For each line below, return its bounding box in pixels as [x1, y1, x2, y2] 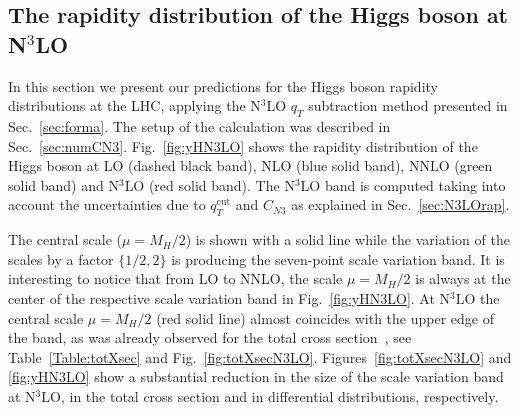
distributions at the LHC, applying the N [8, 95, 261, 116]
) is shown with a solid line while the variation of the [185, 229, 510, 250]
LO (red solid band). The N [124, 174, 295, 195]
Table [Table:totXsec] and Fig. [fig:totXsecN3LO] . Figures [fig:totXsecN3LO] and [8, 346, 512, 367]
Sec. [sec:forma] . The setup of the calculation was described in [8, 115, 391, 136]
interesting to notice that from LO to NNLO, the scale [8, 268, 343, 289]
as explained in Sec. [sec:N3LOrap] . [291, 194, 510, 215]
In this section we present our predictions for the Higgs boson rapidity [8, 75, 438, 96]
